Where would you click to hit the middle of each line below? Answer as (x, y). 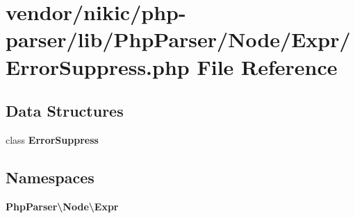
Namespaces (50, 177)
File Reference (267, 66)
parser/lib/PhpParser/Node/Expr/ (178, 39)
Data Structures (65, 111)
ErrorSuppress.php (98, 66)
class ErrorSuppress (52, 139)
